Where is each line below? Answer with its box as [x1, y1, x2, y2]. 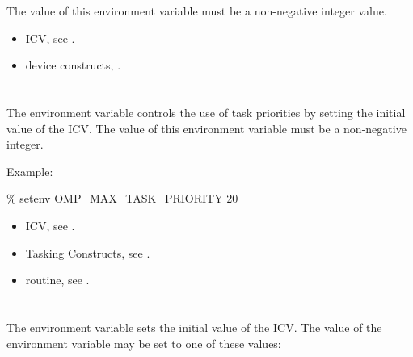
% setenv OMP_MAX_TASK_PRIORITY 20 [6, 190, 238, 207]
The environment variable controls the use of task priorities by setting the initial [6, 103, 406, 120]
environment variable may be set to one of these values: [6, 334, 281, 351]
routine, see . [25, 271, 90, 288]
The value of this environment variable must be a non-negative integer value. [6, 2, 387, 19]
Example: [6, 162, 53, 179]
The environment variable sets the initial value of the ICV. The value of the [6, 318, 382, 335]
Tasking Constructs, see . [25, 244, 150, 261]
